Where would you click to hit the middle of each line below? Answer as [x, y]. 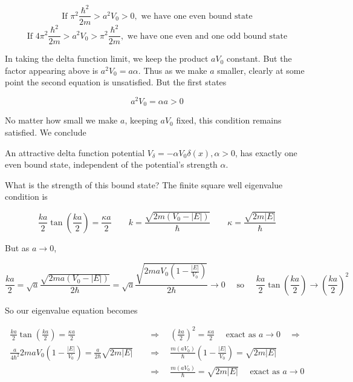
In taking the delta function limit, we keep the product [107, 58]
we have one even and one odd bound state [207, 36]
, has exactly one [266, 152]
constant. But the [259, 58]
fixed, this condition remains [229, 120]
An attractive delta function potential [75, 152]
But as [17, 247]
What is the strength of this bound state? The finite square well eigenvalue [144, 184]
